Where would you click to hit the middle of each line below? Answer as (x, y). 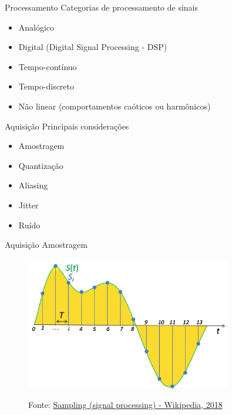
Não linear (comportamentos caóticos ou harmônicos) (115, 106)
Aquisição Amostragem (46, 245)
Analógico (36, 27)
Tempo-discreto (46, 86)
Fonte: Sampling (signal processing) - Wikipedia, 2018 (125, 405)
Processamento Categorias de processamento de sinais (102, 7)
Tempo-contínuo (48, 66)
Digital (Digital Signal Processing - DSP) (93, 47)
